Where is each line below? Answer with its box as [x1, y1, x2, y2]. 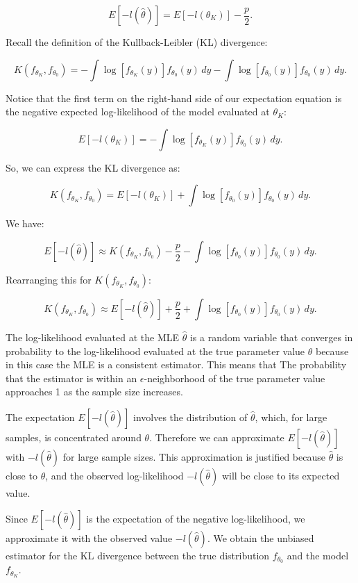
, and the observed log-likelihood [45, 468, 184, 482]
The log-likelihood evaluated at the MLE [6, 329, 180, 344]
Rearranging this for [6, 272, 92, 286]
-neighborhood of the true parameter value [144, 370, 325, 385]
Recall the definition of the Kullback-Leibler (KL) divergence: [6, 35, 268, 49]
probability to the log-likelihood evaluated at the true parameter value [6, 343, 305, 358]
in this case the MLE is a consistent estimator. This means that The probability [6, 357, 347, 372]
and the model [287, 548, 349, 562]
